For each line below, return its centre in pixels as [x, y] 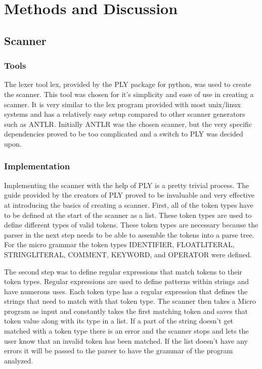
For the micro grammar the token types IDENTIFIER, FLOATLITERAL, [119, 244]
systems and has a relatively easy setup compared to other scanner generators [125, 114]
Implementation [37, 166]
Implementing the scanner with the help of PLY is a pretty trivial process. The [127, 185]
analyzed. [19, 360]
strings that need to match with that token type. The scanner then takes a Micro [130, 301]
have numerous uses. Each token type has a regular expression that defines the [126, 291]
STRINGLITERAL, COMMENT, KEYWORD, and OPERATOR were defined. [128, 254]
